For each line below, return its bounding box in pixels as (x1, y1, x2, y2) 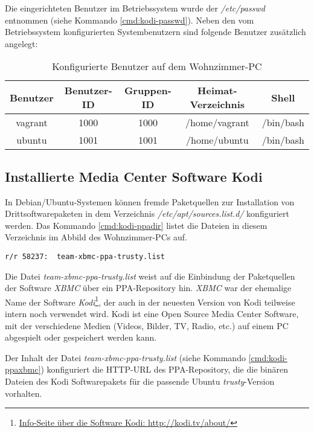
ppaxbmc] (5, 363, 41, 376)
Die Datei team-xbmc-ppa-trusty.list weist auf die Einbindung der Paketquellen (5, 269, 295, 282)
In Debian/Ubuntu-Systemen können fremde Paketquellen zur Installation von (5, 195, 295, 208)
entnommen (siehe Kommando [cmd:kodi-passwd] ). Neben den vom (5, 13, 254, 26)
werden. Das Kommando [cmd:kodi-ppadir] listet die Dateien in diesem (5, 219, 268, 231)
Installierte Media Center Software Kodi (5, 167, 263, 185)
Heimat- (197, 83, 237, 98)
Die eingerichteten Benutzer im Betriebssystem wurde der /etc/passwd (5, 2, 265, 14)
